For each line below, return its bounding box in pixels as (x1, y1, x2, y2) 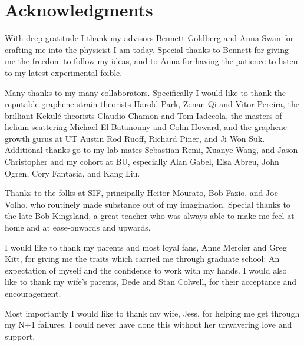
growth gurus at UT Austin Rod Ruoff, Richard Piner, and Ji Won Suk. (5, 132, 265, 144)
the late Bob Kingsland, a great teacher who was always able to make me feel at (5, 209, 295, 222)
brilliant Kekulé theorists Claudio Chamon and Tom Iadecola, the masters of (5, 109, 282, 121)
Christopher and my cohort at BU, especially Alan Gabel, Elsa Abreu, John (5, 155, 279, 168)
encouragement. (5, 287, 61, 299)
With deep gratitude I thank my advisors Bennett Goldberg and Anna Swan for (5, 32, 294, 44)
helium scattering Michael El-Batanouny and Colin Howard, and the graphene (5, 121, 287, 133)
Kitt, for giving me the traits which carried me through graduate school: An (5, 252, 280, 265)
